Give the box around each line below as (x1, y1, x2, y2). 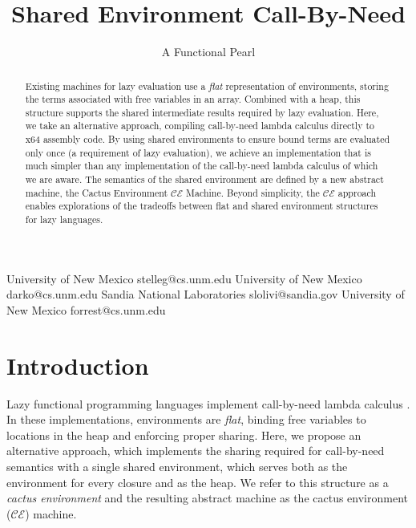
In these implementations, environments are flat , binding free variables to (6, 411, 366, 428)
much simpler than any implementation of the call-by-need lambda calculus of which (25, 159, 378, 173)
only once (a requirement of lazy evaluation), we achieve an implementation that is (25, 145, 371, 159)
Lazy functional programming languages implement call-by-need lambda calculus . (6, 395, 410, 412)
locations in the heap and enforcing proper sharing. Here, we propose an (6, 426, 361, 443)
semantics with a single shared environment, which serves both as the (6, 458, 348, 475)
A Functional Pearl (161, 43, 256, 60)
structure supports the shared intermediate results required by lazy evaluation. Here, (25, 105, 379, 119)
